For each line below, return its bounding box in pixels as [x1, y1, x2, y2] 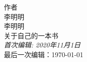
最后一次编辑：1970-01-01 [4, 49, 84, 59]
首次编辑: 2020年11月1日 [4, 40, 81, 50]
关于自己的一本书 [4, 30, 58, 40]
